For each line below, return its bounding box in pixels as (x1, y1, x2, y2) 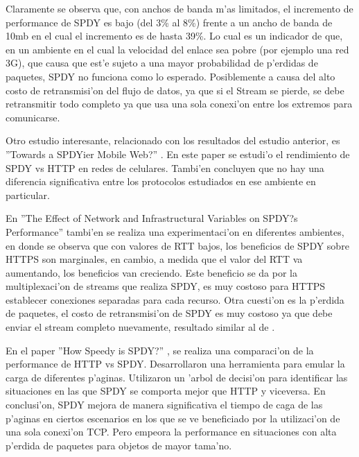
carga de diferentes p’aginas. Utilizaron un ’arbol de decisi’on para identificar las (6, 370, 348, 384)
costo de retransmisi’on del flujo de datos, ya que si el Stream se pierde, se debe (6, 83, 344, 97)
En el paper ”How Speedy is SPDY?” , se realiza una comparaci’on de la (6, 343, 314, 357)
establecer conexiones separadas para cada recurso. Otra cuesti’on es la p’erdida (6, 292, 344, 307)
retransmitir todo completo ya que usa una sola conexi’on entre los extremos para (6, 96, 353, 111)
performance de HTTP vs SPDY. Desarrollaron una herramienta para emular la (6, 356, 345, 371)
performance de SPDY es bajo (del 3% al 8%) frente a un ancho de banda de (6, 15, 333, 29)
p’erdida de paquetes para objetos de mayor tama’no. (6, 438, 232, 452)
